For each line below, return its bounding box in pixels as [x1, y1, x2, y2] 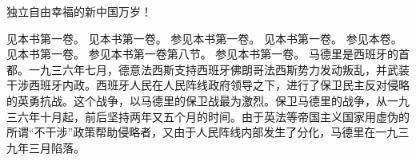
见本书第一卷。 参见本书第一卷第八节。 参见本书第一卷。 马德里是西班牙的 [6, 45, 398, 62]
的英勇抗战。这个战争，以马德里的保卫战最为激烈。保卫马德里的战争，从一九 [6, 92, 410, 108]
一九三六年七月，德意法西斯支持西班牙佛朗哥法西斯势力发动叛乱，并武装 [28, 61, 410, 77]
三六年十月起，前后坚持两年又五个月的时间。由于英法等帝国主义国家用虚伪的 [6, 108, 410, 124]
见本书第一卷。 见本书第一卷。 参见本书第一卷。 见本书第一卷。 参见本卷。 [6, 29, 402, 46]
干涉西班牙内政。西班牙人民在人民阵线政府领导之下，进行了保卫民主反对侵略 [6, 77, 410, 93]
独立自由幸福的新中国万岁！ [6, 3, 152, 19]
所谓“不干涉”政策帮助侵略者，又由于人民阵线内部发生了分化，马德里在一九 [6, 124, 398, 140]
